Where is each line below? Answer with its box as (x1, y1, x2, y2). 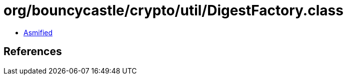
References (3, 45, 62, 58)
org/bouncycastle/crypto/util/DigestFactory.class (3, 2, 343, 19)
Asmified (23, 28, 53, 37)
